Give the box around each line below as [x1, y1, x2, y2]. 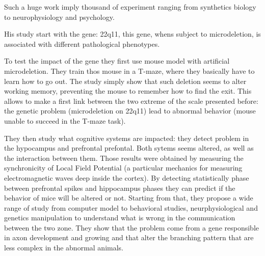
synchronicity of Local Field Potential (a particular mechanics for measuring [4, 162, 243, 173]
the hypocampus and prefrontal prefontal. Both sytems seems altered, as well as [4, 143, 254, 153]
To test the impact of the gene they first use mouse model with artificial [4, 55, 230, 66]
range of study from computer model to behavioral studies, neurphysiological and [4, 202, 258, 213]
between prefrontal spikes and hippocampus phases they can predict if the [4, 182, 235, 193]
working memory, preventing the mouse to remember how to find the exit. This [4, 86, 252, 96]
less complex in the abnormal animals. [4, 242, 123, 253]
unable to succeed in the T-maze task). [4, 115, 126, 126]
